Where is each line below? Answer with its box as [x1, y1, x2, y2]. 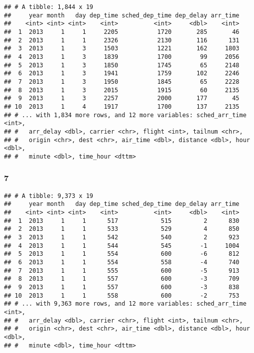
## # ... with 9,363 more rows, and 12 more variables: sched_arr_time [4, 300, 247, 308]
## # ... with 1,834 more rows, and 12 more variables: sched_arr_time [4, 111, 247, 119]
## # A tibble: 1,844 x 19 [4, 3, 93, 10]
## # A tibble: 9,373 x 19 [4, 192, 93, 199]
